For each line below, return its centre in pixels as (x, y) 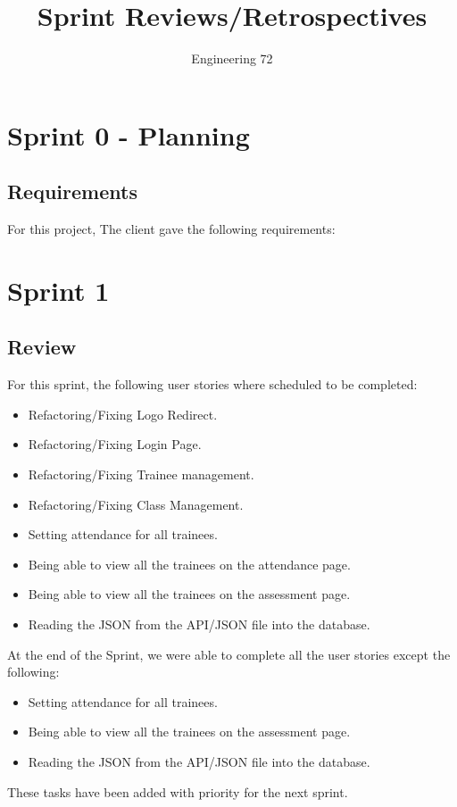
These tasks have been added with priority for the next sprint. (178, 791)
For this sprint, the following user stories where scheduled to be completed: (212, 384)
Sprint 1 (58, 290)
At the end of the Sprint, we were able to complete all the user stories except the (229, 654)
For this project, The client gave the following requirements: (171, 229)
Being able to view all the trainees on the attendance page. (189, 564)
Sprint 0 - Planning (129, 134)
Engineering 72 (232, 58)
